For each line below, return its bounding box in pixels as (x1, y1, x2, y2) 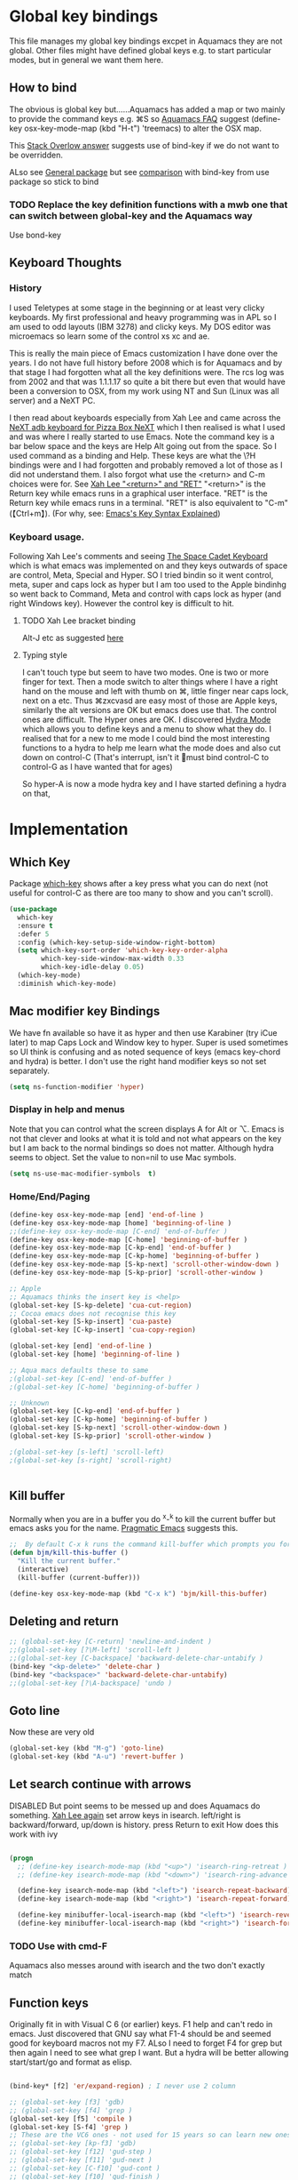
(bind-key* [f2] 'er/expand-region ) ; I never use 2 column (9, 2082, 237, 2091)
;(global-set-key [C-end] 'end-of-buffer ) (9, 1374, 173, 1383)
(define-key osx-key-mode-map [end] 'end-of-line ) (9, 1210, 204, 1219)
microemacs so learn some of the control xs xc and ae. (9, 331, 210, 341)
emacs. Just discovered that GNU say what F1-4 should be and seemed (9, 2029, 271, 2040)
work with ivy (9, 1829, 59, 1839)
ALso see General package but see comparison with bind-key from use (9, 166, 270, 177)
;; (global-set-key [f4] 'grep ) (9, 2105, 133, 2115)
